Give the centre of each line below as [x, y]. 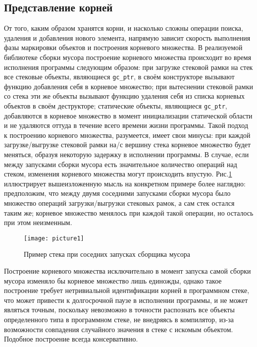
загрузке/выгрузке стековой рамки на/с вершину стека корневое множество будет [128, 145]
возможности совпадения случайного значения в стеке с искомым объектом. [119, 329]
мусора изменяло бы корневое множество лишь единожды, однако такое [113, 280]
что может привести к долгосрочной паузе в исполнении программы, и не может [126, 300]
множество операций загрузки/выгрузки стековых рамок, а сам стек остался [119, 203]
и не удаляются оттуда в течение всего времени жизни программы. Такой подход [126, 125]
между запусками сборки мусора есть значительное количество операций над [121, 164]
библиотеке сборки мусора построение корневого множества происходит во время [128, 57]
